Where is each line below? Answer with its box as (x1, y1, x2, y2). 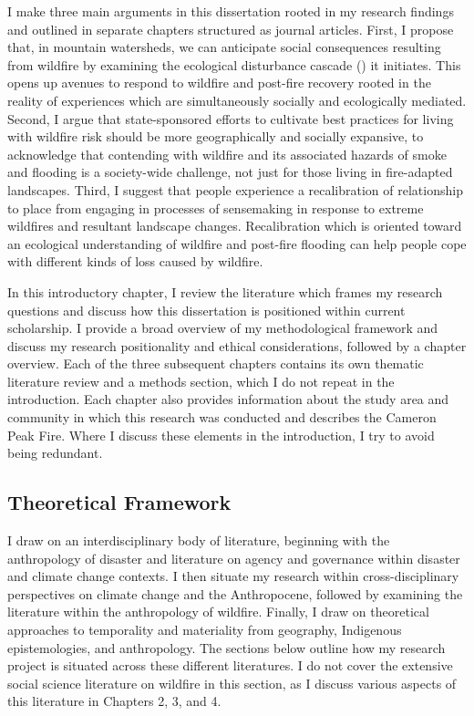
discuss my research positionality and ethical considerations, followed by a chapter (7, 336, 467, 355)
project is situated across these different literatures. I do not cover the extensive (7, 656, 453, 675)
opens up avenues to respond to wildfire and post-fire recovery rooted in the (7, 73, 431, 92)
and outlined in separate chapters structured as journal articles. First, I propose (7, 19, 454, 38)
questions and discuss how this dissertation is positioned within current (7, 300, 406, 319)
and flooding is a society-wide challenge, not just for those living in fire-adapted (7, 162, 453, 182)
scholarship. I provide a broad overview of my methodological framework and (7, 318, 438, 337)
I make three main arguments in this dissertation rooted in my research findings (7, 2, 454, 20)
